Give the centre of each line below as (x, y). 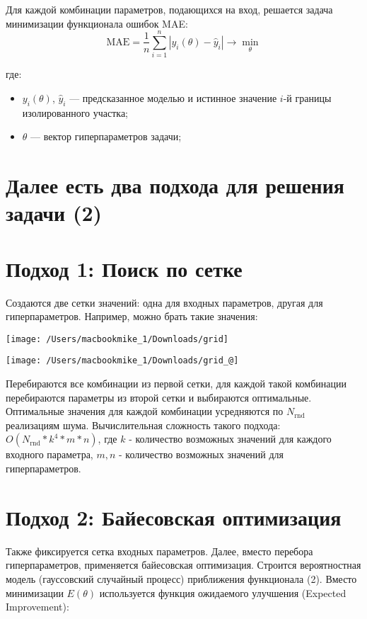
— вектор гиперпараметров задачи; (106, 136)
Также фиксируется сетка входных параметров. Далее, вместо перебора (159, 551)
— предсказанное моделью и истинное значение (173, 97)
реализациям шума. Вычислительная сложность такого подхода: (143, 425)
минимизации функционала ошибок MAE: (97, 23)
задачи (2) (54, 213)
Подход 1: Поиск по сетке (124, 268)
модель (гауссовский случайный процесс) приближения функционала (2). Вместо (181, 578)
